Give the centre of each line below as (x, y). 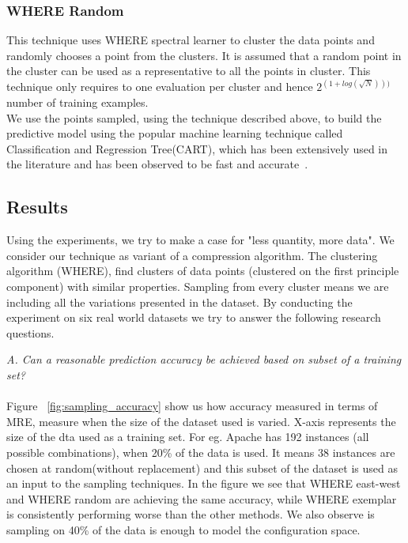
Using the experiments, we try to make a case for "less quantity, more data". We (200, 240)
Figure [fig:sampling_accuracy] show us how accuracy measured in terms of (192, 406)
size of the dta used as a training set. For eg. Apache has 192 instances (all (188, 437)
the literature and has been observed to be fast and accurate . (157, 164)
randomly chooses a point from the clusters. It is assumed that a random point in (204, 55)
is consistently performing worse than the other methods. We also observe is (191, 514)
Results (37, 207)
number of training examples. (77, 102)
